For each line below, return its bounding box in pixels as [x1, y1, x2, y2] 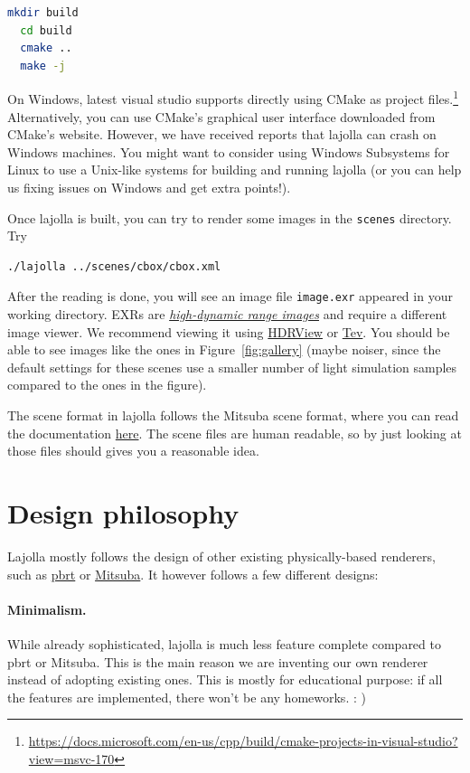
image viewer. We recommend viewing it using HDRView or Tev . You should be [7, 322, 450, 341]
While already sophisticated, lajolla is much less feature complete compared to [7, 634, 441, 653]
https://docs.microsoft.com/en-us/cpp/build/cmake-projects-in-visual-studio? [28, 731, 458, 750]
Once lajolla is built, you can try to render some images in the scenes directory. [7, 208, 452, 227]
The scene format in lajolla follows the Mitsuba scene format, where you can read [7, 406, 459, 425]
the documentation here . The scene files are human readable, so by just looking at [7, 423, 462, 442]
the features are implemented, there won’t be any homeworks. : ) [7, 687, 366, 706]
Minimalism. [7, 599, 87, 618]
